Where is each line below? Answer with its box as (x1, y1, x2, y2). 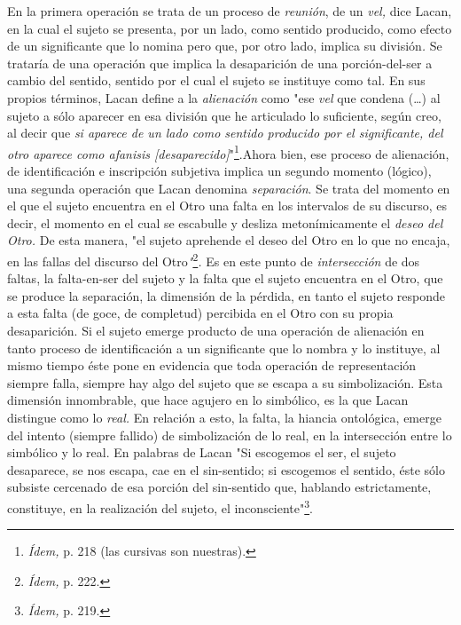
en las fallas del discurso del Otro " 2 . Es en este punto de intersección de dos (7, 249, 420, 270)
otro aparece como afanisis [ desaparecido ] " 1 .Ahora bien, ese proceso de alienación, (7, 141, 449, 162)
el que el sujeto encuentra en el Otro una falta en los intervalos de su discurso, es (7, 196, 448, 215)
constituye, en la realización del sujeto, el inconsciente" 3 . (7, 495, 314, 517)
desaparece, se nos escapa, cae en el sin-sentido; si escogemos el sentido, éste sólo (7, 460, 445, 479)
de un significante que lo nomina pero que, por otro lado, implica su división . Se (7, 36, 442, 55)
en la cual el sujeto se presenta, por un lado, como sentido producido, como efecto (7, 19, 452, 37)
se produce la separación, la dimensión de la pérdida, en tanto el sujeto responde (7, 286, 446, 305)
